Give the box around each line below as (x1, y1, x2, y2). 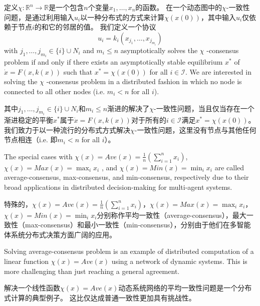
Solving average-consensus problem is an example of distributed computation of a (4, 246, 254, 256)
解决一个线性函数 (4, 282, 60, 293)
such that (63, 66, 93, 77)
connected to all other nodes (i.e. (4, 86, 105, 96)
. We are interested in (185, 66, 251, 77)
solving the (4, 76, 38, 87)
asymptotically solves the (120, 45, 198, 55)
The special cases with (4, 151, 73, 161)
